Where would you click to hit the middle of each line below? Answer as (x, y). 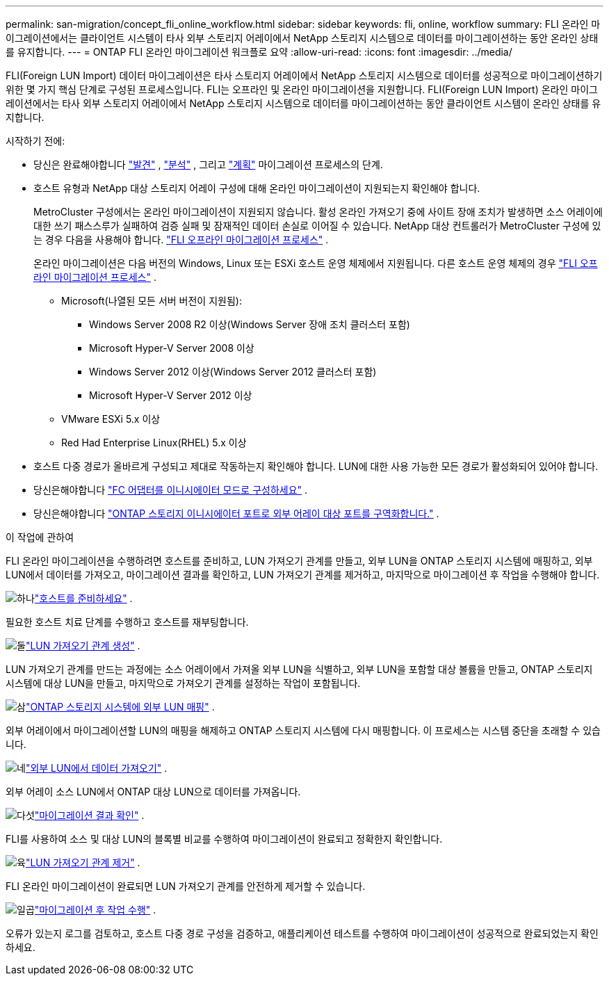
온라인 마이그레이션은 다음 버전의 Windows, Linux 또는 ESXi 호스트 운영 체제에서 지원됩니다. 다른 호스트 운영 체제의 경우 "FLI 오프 (316, 263)
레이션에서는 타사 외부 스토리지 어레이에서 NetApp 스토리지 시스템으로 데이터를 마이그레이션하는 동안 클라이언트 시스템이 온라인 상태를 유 (303, 103)
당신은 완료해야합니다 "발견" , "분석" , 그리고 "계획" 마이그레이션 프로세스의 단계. (208, 164)
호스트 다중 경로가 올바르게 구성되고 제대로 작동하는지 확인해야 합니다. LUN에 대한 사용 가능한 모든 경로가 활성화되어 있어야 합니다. (316, 466)
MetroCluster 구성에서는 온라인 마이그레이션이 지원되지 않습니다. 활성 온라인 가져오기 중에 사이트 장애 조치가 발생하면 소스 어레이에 (318, 212)
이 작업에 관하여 (40, 537)
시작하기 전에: (35, 141)
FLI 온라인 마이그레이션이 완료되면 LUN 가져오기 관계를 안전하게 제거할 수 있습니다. (186, 886)
